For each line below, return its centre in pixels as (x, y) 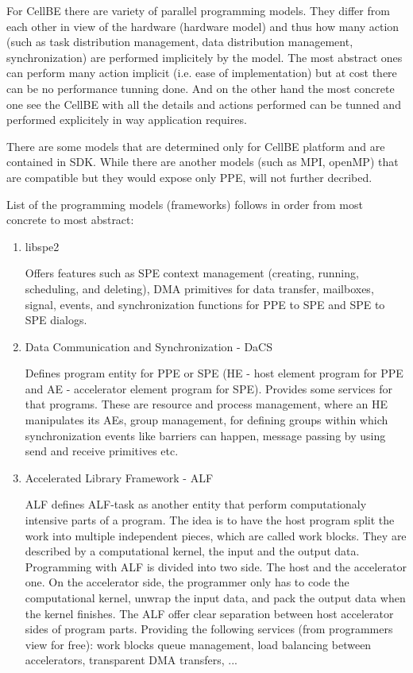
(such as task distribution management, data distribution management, (180, 42)
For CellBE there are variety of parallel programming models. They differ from (198, 10)
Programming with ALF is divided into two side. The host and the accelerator (216, 566)
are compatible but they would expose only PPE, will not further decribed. (189, 177)
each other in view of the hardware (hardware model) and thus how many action (203, 26)
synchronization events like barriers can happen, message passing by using (205, 435)
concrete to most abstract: (70, 220)
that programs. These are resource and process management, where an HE (206, 404)
